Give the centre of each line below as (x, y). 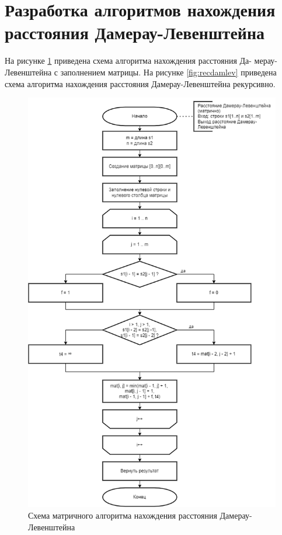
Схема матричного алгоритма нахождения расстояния (123, 515)
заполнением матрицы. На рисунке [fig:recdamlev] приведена (168, 72)
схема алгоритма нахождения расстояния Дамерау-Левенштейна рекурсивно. (140, 83)
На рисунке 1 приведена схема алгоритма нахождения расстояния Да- (128, 61)
